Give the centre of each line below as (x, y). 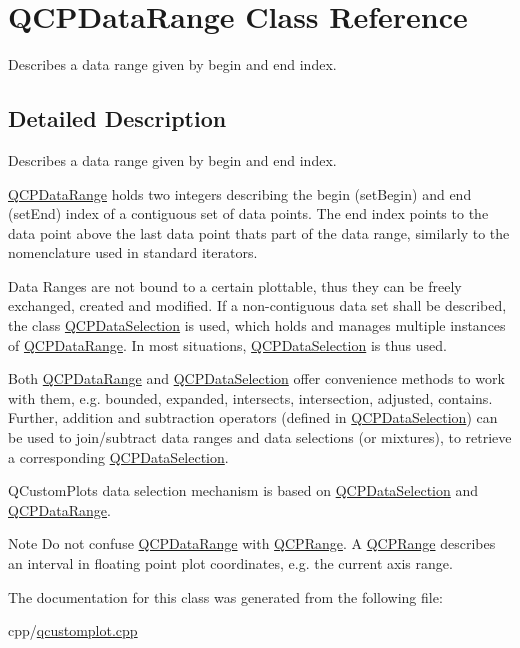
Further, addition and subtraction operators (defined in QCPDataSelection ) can (253, 417)
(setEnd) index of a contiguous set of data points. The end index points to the (248, 213)
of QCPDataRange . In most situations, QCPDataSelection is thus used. (227, 344)
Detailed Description (117, 118)
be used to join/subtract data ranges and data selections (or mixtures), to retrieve (260, 437)
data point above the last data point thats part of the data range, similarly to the (259, 232)
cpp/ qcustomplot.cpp (73, 630)
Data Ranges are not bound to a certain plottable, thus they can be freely (235, 285)
